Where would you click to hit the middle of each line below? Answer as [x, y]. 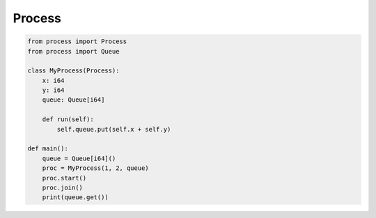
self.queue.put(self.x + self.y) [114, 129]
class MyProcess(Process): [73, 71]
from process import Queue [73, 51]
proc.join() [63, 188]
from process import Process [77, 41]
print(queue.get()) [76, 197]
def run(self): [68, 119]
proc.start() [64, 178]
